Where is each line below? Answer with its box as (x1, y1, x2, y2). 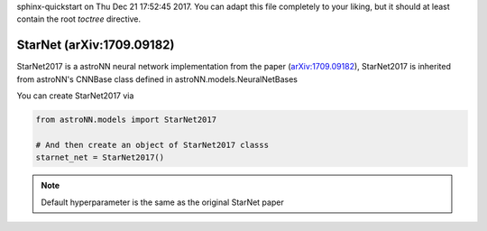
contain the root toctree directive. (16, 14, 142, 24)
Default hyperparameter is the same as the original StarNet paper (41, 197, 284, 208)
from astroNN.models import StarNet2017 (35, 115, 216, 125)
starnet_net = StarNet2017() (35, 152, 165, 162)
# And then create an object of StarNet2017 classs (35, 140, 270, 150)
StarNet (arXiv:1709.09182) (16, 37, 175, 53)
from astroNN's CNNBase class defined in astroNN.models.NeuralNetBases (16, 73, 298, 85)
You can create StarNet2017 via (16, 90, 134, 101)
